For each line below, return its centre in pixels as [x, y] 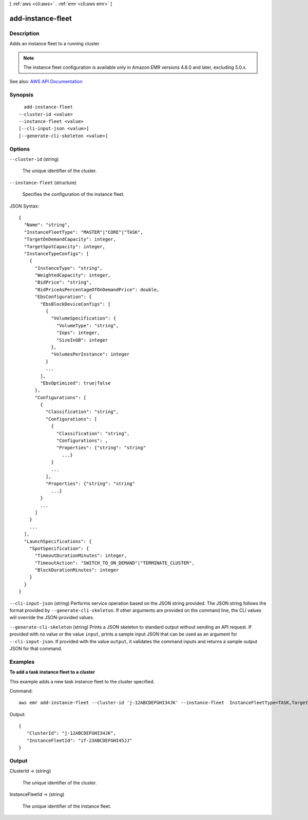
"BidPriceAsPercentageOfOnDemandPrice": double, [97, 290]
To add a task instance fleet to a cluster [52, 672]
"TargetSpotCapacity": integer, [64, 246]
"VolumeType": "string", [88, 325]
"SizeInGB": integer [82, 340]
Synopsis [21, 95]
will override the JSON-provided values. [52, 618]
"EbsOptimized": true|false [75, 383]
